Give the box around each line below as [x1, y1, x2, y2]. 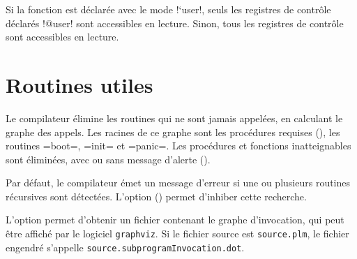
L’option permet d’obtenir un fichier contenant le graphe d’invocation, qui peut [6, 212, 344, 227]
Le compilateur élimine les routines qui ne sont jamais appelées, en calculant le [6, 110, 343, 125]
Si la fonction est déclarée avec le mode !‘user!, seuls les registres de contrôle [6, 2, 331, 16]
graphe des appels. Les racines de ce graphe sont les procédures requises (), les [6, 124, 340, 139]
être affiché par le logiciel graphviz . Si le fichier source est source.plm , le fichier [6, 226, 349, 241]
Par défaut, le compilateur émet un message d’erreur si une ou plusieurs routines [6, 175, 351, 190]
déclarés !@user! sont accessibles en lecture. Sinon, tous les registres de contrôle [6, 15, 344, 30]
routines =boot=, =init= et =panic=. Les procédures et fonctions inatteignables [6, 138, 351, 153]
